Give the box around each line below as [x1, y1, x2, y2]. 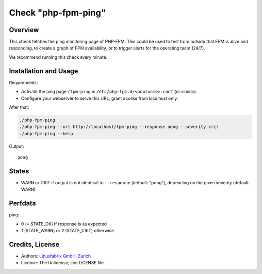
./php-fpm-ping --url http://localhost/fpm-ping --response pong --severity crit [19, 124, 219, 129]
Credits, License [9, 240, 60, 248]
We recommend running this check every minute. [9, 54, 108, 60]
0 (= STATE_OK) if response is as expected [21, 221, 107, 226]
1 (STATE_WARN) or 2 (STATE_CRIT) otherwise [21, 228, 114, 234]
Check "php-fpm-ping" [9, 7, 106, 18]
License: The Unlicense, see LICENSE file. [21, 260, 105, 266]
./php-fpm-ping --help [19, 131, 73, 136]
